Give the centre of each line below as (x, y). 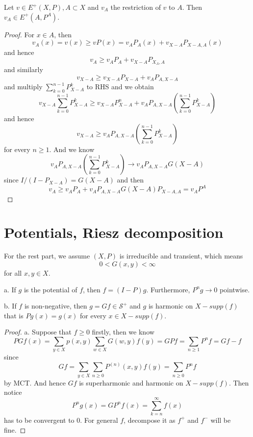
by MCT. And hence (35, 382)
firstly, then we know (123, 332)
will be (221, 420)
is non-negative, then (56, 306)
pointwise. (235, 289)
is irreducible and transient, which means (181, 256)
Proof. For (19, 34)
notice (13, 392)
